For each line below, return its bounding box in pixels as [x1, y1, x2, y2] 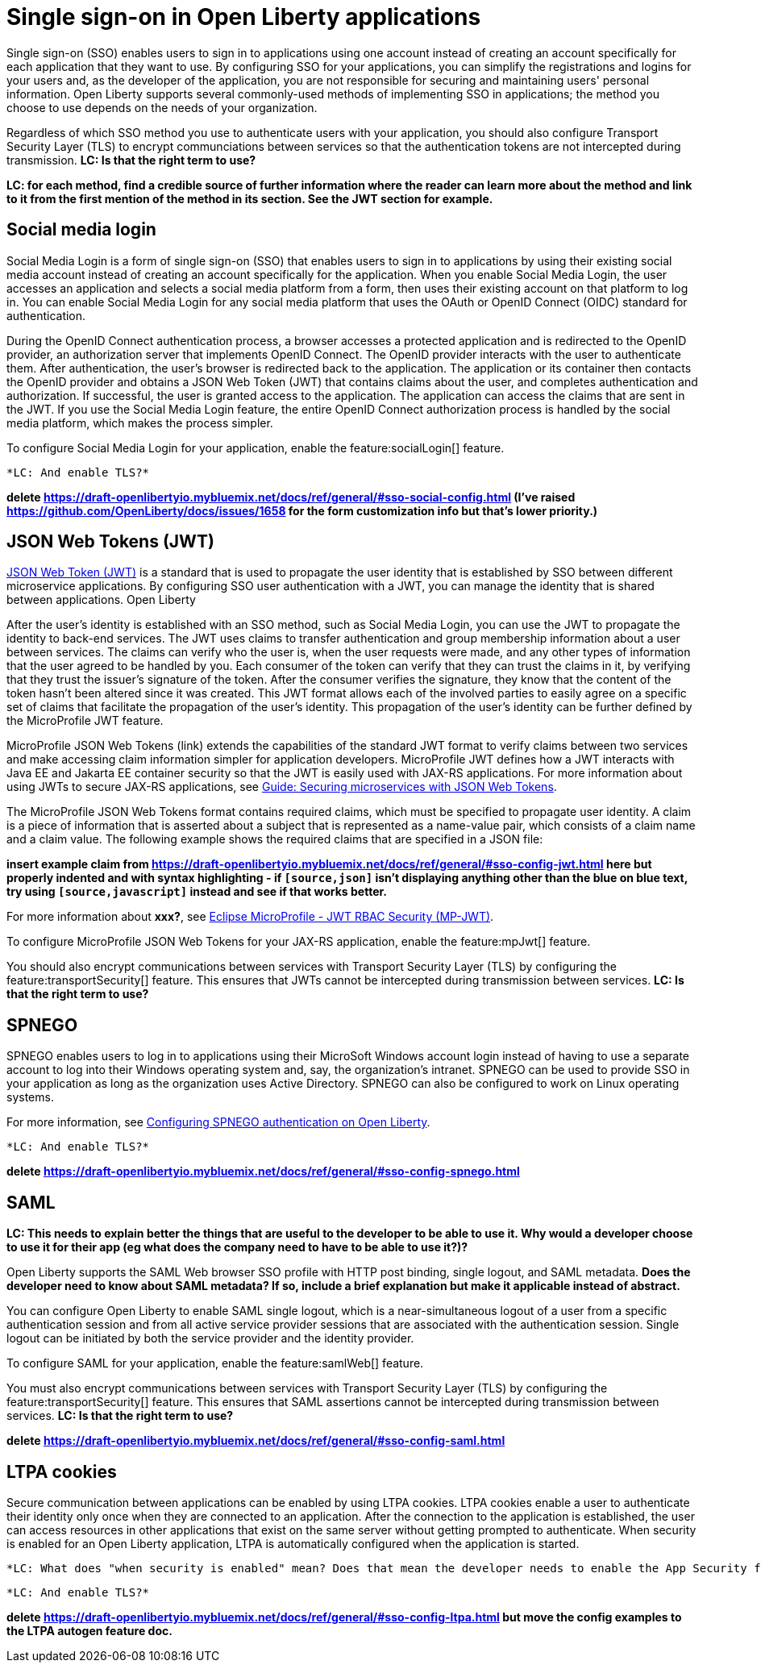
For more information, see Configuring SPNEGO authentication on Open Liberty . [6, 1115, 430, 1130]
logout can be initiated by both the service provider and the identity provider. [6, 1331, 414, 1346]
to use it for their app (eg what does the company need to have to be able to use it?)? [6, 1240, 468, 1255]
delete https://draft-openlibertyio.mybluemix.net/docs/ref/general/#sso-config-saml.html [6, 1434, 505, 1448]
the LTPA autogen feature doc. [6, 1623, 173, 1638]
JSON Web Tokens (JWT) [6, 531, 214, 552]
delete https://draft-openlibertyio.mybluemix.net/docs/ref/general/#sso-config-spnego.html [6, 1164, 520, 1179]
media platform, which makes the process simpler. [6, 415, 273, 430]
